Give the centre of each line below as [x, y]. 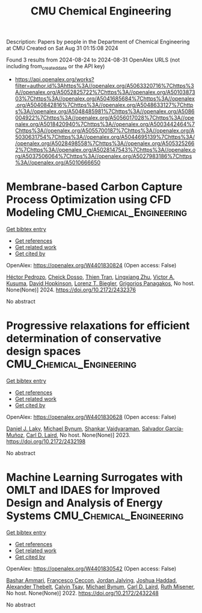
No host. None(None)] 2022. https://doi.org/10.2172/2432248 [83, 593]
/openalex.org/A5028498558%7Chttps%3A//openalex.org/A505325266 [105, 143]
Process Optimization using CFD [89, 200]
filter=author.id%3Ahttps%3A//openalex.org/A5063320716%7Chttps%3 [104, 86]
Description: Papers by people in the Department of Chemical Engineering [98, 42]
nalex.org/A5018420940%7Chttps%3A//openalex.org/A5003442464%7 [105, 124]
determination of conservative [84, 339]
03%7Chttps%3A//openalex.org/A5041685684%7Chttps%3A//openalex [105, 98]
